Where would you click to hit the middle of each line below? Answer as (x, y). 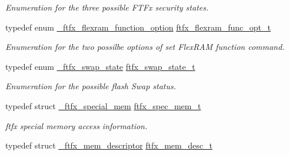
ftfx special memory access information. (77, 125)
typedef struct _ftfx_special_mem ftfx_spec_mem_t (103, 105)
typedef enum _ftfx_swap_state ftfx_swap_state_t (100, 66)
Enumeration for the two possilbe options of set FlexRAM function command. (145, 47)
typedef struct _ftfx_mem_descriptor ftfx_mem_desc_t (109, 145)
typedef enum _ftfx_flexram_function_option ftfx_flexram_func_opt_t (138, 27)
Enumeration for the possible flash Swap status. (91, 86)
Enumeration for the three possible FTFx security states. (107, 7)
